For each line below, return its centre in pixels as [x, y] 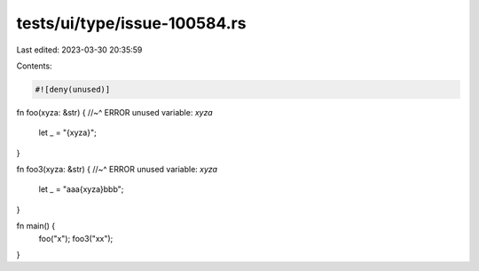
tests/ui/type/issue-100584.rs [131, 23]
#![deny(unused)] [73, 89]
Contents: [34, 66]
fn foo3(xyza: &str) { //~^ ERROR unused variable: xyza [117, 170]
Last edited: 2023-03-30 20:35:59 [79, 50]
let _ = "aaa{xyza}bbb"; [81, 189]
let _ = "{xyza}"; [67, 132]
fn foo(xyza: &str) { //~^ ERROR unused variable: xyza [114, 112]
